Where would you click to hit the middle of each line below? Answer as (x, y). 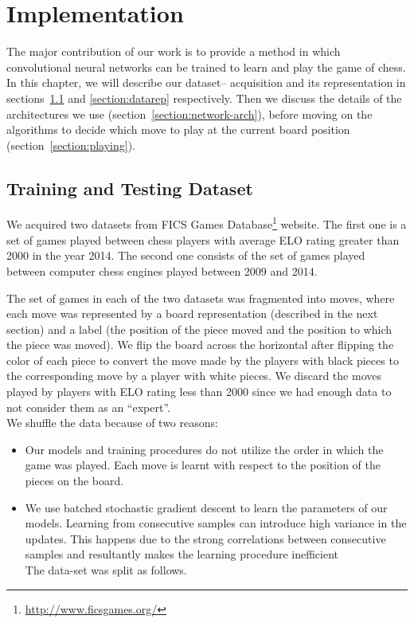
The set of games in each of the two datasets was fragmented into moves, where (201, 298)
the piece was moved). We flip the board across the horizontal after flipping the (200, 345)
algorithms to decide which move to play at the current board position (178, 129)
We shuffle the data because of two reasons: (112, 423)
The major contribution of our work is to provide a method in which (174, 51)
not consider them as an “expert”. (88, 407)
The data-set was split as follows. (106, 570)
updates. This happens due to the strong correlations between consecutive (205, 538)
